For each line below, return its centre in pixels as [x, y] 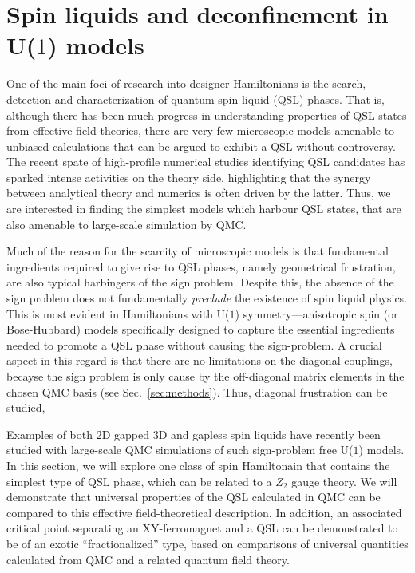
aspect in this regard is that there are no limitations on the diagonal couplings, [200, 360]
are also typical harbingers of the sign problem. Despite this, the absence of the [200, 282]
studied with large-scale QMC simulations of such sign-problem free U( [180, 450]
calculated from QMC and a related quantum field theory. [148, 559]
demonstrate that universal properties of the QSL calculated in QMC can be [194, 497]
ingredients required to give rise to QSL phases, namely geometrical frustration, [201, 266]
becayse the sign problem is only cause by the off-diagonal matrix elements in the [206, 376]
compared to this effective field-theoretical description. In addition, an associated [204, 512]
